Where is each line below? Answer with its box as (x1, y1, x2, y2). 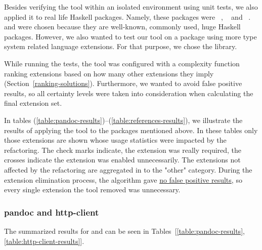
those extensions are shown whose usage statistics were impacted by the (4, 135, 227, 145)
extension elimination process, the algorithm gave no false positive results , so (4, 174, 242, 185)
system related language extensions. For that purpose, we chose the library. (4, 41, 237, 52)
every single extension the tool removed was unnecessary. (4, 184, 181, 195)
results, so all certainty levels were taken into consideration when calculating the (4, 88, 253, 98)
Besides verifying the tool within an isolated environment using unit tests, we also (4, 2, 258, 12)
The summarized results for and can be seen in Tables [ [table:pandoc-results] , (4, 225, 245, 236)
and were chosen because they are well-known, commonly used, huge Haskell (4, 21, 241, 32)
